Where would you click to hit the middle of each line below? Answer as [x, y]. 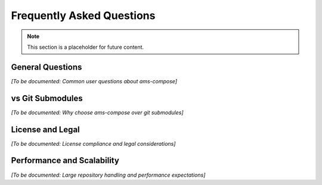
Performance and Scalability [65, 161]
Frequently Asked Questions [83, 15]
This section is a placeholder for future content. [86, 47]
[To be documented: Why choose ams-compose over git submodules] [97, 112]
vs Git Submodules [47, 98]
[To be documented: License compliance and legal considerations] [93, 143]
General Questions [47, 67]
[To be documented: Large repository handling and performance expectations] [108, 175]
